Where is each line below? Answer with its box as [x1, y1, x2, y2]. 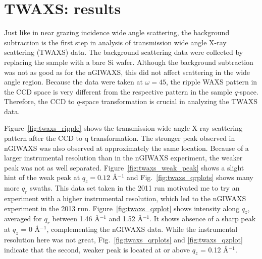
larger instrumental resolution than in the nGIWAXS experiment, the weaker [4, 152, 243, 163]
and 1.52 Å [109, 213, 143, 224]
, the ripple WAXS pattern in [166, 76, 257, 87]
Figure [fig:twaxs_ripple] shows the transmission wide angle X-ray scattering [4, 123, 242, 133]
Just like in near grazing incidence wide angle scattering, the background [4, 27, 230, 38]
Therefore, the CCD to [4, 96, 75, 107]
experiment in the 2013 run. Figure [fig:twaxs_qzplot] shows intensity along [4, 203, 240, 213]
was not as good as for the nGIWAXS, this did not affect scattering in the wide [4, 66, 250, 77]
